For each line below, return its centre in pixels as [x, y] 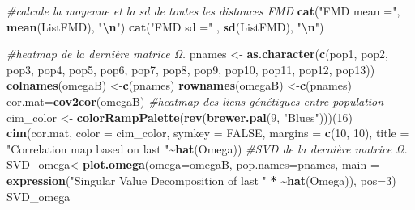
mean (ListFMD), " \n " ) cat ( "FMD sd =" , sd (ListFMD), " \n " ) [165, 26]
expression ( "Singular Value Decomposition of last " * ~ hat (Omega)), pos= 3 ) [201, 180]
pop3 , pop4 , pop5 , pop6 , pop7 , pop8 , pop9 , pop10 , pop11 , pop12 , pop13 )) [191, 69]
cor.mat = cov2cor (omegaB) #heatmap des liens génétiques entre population [195, 101]
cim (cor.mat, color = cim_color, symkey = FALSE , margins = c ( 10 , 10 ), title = [208, 133]
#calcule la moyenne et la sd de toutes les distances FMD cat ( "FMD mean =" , [203, 10]
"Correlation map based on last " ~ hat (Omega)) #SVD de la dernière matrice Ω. [207, 148]
